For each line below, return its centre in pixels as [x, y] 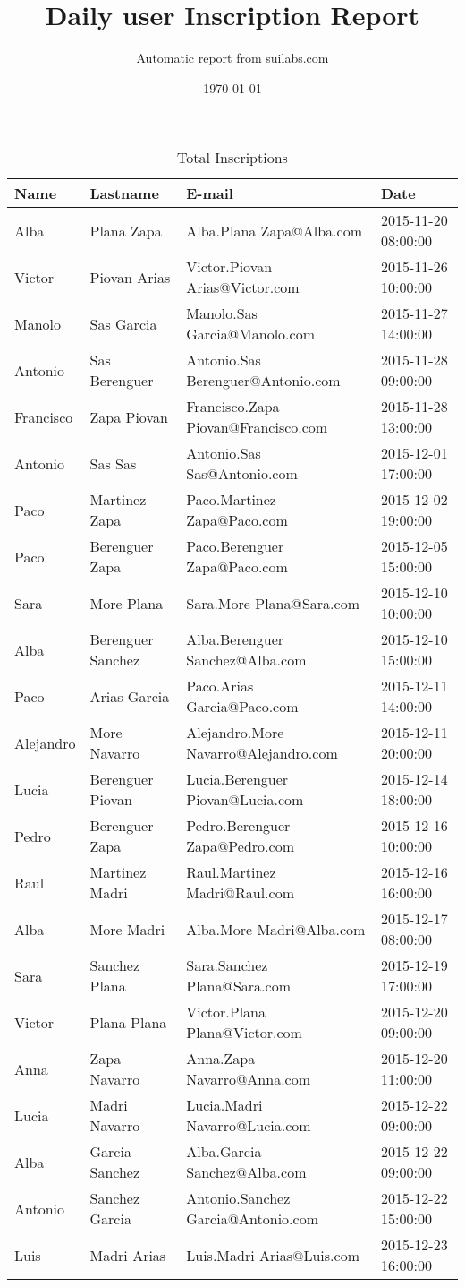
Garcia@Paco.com [242, 707]
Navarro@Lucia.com [249, 1126]
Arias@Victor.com [243, 287]
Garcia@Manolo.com [250, 334]
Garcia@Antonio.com [252, 1219]
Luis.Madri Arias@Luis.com [273, 1255]
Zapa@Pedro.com [240, 846]
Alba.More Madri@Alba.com [276, 929]
